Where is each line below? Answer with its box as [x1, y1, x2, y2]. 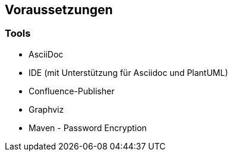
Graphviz [29, 104, 64, 114]
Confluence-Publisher [29, 85, 115, 96]
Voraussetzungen [5, 2, 113, 17]
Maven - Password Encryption [29, 122, 147, 133]
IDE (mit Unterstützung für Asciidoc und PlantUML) [29, 67, 228, 78]
